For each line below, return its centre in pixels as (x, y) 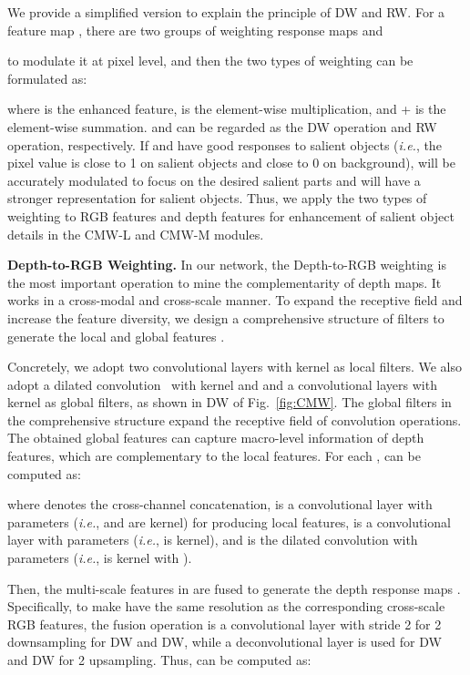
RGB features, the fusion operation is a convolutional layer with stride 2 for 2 (225, 624)
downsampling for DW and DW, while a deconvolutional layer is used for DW (225, 642)
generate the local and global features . (116, 336)
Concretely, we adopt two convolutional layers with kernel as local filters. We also (235, 367)
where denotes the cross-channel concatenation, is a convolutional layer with (220, 504)
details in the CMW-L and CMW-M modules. (136, 234)
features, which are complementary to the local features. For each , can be (214, 456)
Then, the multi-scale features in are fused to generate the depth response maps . (234, 588)
